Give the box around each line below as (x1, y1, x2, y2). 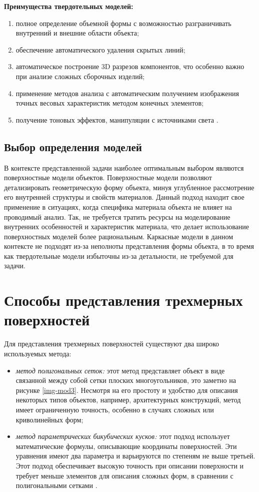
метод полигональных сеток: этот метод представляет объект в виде (15, 365, 225, 375)
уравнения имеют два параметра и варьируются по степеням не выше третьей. (15, 450, 255, 461)
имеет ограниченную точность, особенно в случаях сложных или (15, 404, 214, 414)
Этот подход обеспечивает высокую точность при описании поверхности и (15, 460, 244, 470)
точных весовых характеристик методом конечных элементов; (15, 98, 203, 108)
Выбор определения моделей (4, 139, 142, 154)
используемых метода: (4, 348, 71, 358)
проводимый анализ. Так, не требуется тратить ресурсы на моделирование (4, 211, 230, 222)
